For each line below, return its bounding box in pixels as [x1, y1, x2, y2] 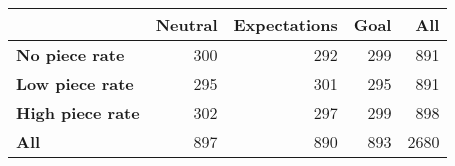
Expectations [233, 13, 338, 36]
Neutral [155, 13, 218, 36]
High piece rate [16, 101, 140, 124]
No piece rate [16, 43, 125, 66]
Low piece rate [16, 72, 134, 95]
